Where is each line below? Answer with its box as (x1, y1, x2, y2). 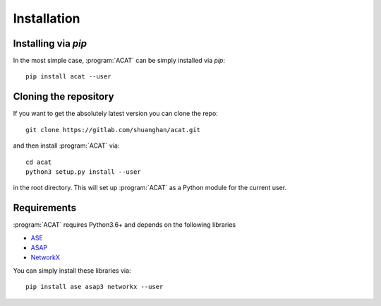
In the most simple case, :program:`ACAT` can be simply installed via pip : (13, 57, 226, 65)
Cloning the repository (13, 90, 114, 102)
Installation (13, 11, 80, 26)
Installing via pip (13, 37, 87, 49)
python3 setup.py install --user (25, 167, 141, 176)
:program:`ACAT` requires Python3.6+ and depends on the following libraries (13, 220, 236, 229)
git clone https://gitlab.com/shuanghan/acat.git (25, 126, 201, 134)
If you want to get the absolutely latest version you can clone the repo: (13, 110, 218, 118)
